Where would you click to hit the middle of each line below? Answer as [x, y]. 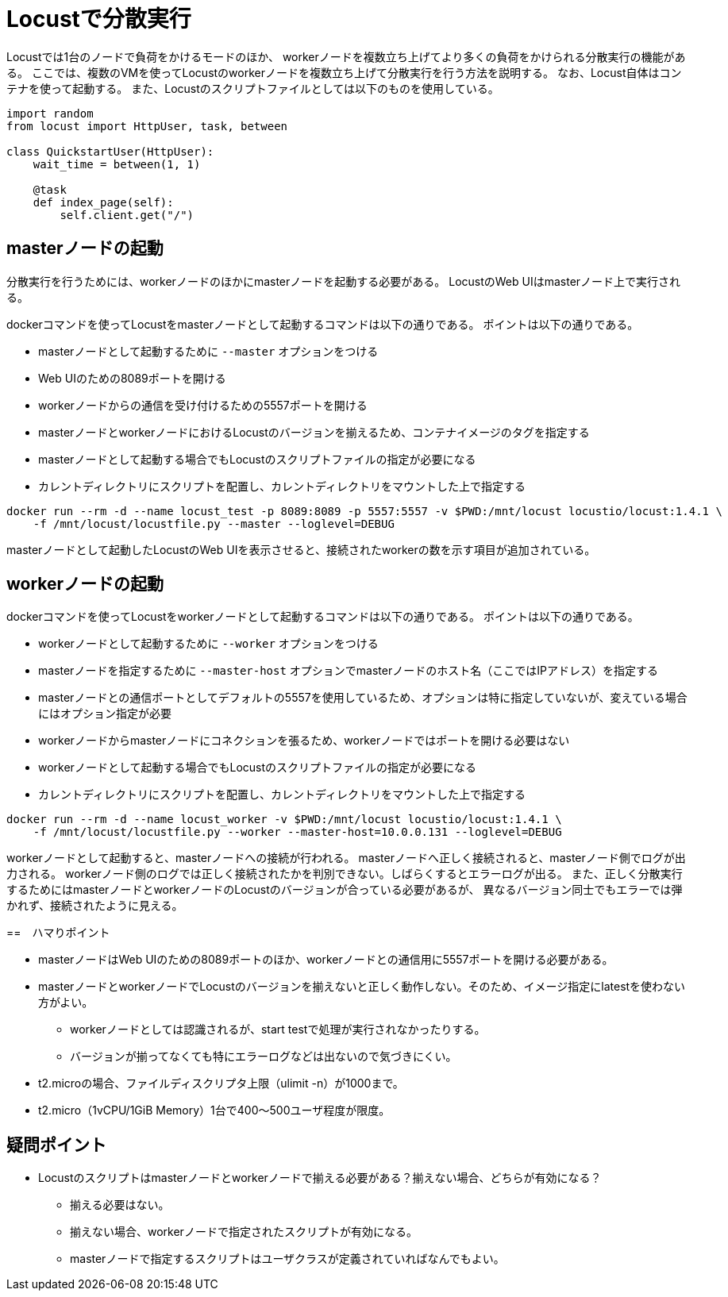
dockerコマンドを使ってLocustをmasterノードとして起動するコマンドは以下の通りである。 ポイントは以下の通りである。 [323, 324]
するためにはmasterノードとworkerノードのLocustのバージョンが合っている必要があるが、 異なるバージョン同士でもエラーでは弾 [345, 890]
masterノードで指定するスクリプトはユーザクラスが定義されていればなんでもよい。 [287, 1259]
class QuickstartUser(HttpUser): [110, 151]
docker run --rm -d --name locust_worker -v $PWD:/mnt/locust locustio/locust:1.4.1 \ [284, 820]
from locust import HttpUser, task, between [147, 126]
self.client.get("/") [127, 215]
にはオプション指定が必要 [105, 714]
